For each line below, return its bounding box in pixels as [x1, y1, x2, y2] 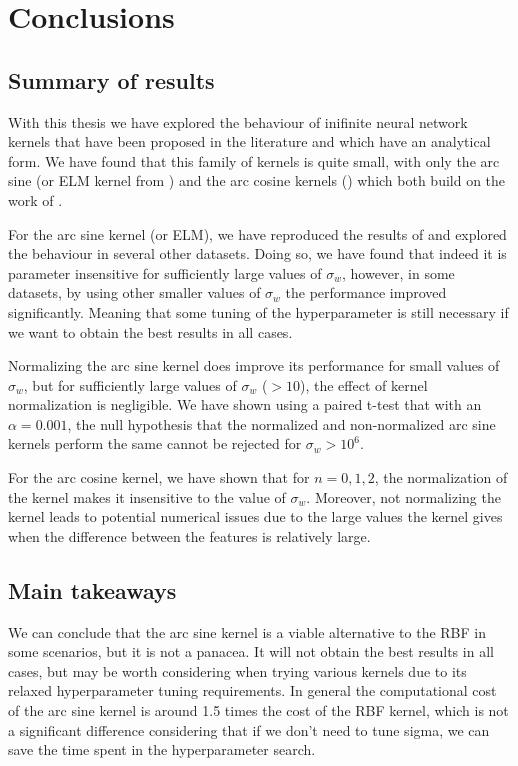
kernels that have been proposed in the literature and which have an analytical [8, 131, 491, 152]
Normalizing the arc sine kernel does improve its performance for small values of [8, 355, 500, 376]
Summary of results [8, 64, 215, 95]
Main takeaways [8, 574, 177, 605]
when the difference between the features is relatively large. [8, 525, 371, 546]
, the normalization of [374, 467, 508, 488]
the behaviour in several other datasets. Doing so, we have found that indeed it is [8, 243, 507, 264]
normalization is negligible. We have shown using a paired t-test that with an [8, 394, 482, 415]
